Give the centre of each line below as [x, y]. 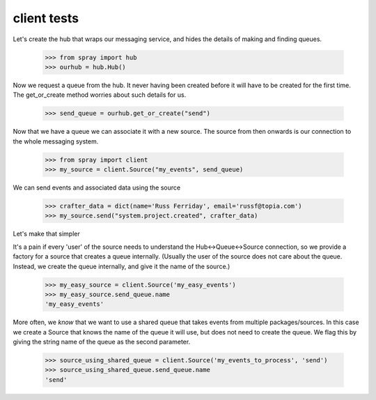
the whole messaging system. [56, 141]
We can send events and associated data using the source [97, 187]
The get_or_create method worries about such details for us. [100, 95]
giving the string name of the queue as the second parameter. [102, 342]
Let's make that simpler [46, 234]
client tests [46, 18]
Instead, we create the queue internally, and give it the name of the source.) [122, 266]
